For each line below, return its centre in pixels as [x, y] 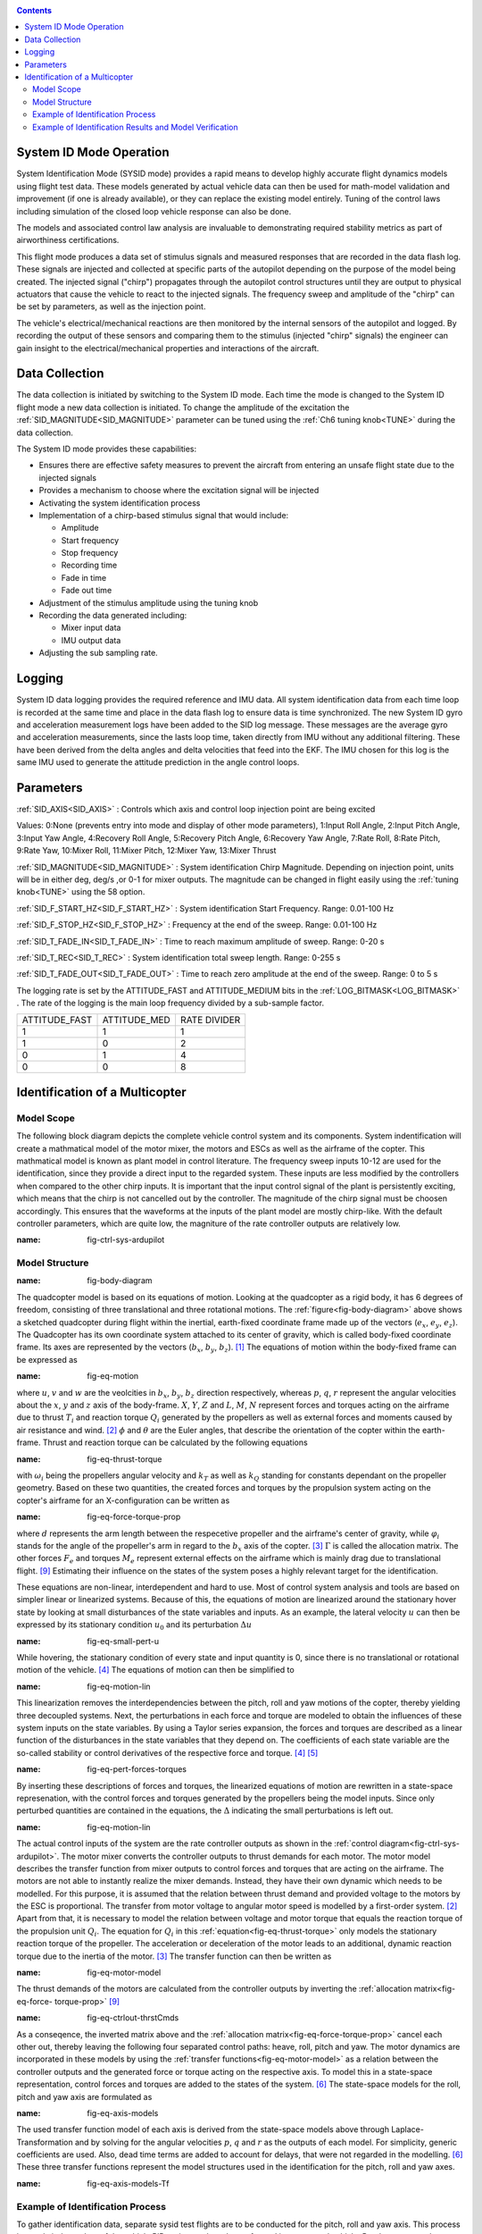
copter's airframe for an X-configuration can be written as [123, 1500]
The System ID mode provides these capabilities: [107, 449]
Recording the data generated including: [113, 616]
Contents [34, 10]
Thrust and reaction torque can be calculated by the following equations [175, 1442]
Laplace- [407, 2129]
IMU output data [91, 640]
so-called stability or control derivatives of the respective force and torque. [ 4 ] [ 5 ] [167, 1752]
